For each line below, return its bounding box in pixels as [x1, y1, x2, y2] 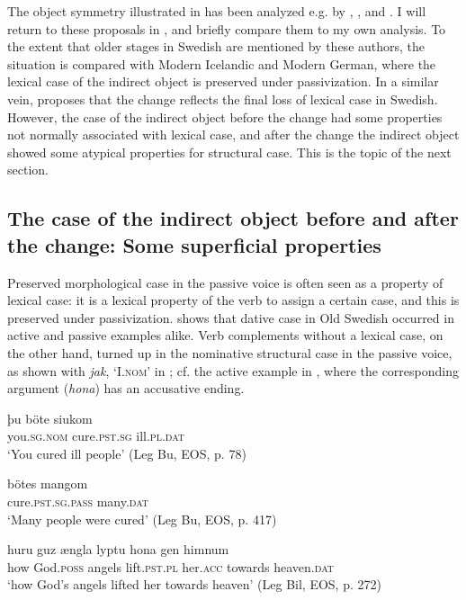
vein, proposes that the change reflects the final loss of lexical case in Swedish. [7, 89, 438, 108]
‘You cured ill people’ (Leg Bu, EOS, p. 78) [7, 443, 246, 462]
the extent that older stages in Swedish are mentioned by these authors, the [7, 37, 426, 56]
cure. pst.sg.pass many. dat [7, 492, 149, 511]
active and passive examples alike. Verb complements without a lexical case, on [7, 326, 444, 345]
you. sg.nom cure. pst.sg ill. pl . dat [7, 426, 185, 445]
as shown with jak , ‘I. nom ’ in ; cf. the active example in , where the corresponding [7, 361, 459, 380]
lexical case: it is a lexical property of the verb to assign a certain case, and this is [7, 291, 460, 309]
